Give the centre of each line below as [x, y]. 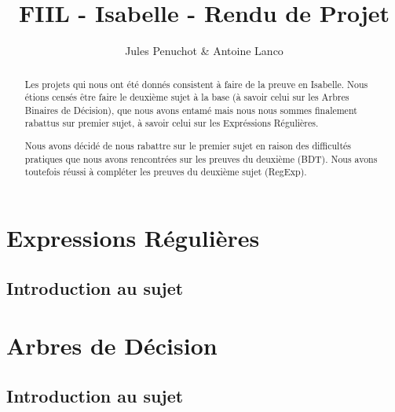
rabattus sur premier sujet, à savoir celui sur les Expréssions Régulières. [172, 123]
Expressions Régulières [133, 237]
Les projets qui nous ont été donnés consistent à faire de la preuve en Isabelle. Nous [196, 84]
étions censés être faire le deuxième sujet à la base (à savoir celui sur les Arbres [187, 97]
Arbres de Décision [112, 346]
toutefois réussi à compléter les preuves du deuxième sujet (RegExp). [166, 172]
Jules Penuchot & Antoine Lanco [204, 51]
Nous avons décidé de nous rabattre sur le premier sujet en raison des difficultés [188, 146]
